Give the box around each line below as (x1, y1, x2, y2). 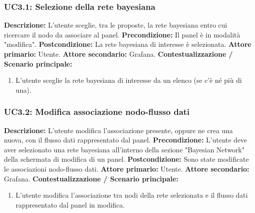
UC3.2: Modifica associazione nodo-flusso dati (4, 106, 190, 118)
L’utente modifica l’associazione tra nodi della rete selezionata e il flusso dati (15, 190, 248, 200)
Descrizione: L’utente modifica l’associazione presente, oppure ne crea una (4, 125, 233, 135)
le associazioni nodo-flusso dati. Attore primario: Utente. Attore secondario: (4, 163, 250, 174)
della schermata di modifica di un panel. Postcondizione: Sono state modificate (4, 154, 249, 164)
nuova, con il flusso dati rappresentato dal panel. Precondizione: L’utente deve (4, 135, 247, 145)
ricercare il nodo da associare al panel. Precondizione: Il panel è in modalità (4, 29, 241, 39)
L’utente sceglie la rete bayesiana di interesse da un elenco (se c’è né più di (15, 75, 242, 85)
